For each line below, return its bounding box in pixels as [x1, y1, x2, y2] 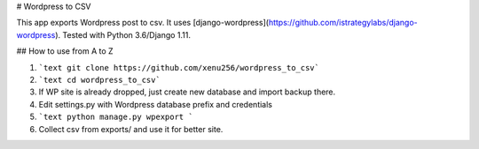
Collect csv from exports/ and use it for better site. [38, 123, 224, 134]
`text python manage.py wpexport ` [38, 112, 194, 123]
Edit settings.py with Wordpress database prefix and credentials [38, 99, 272, 109]
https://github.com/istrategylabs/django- [268, 18, 418, 28]
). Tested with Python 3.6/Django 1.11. [54, 29, 191, 40]
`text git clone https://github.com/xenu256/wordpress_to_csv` [38, 63, 319, 72]
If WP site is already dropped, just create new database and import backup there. [38, 86, 336, 97]
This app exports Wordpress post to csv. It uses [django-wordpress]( [16, 18, 270, 28]
